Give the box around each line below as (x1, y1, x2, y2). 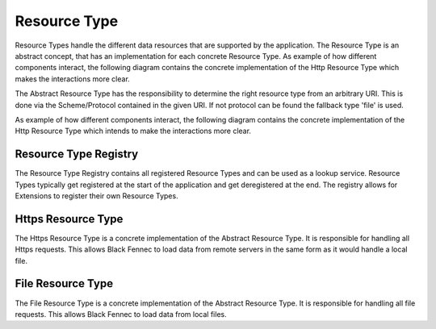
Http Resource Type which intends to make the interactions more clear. (15, 126, 252, 136)
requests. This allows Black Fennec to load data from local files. (15, 309, 227, 319)
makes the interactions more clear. (15, 73, 131, 84)
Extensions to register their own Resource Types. (15, 190, 178, 201)
